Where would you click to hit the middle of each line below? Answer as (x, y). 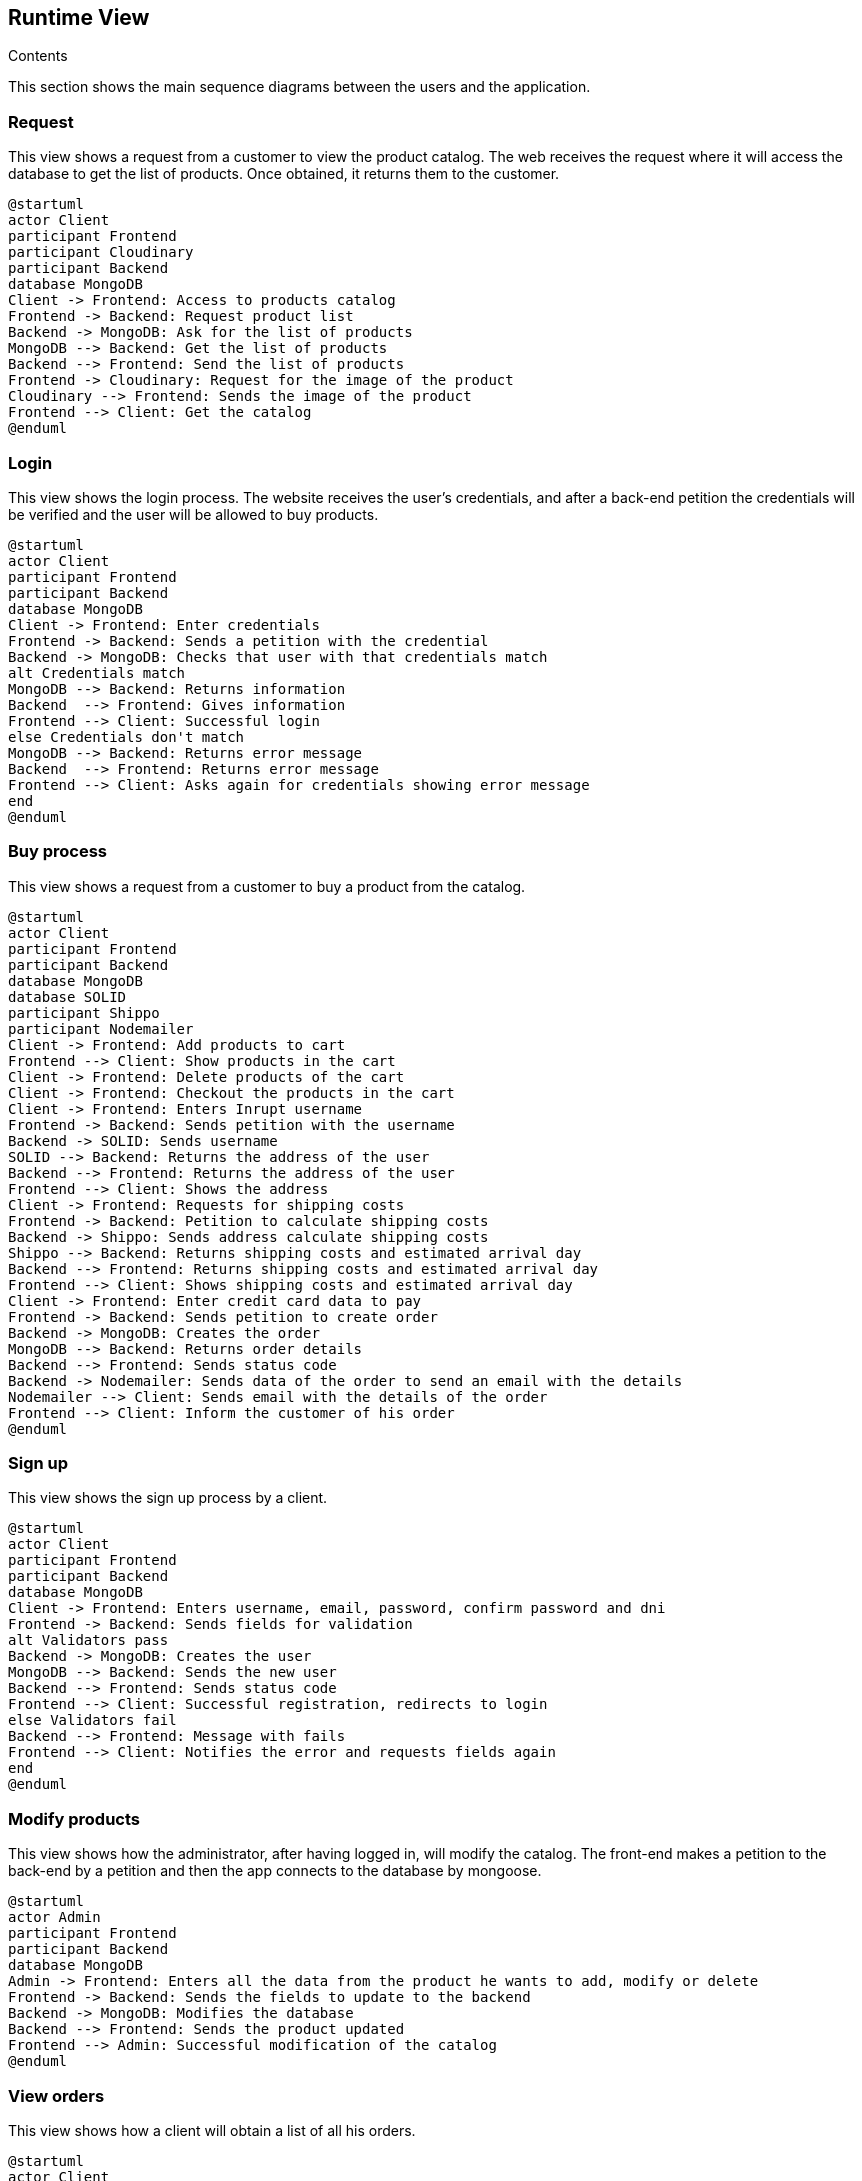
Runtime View (79, 17)
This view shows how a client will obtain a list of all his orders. (212, 2130)
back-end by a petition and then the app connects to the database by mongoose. (275, 1871)
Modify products (74, 1818)
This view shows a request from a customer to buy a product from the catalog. (267, 886)
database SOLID (67, 996)
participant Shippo (84, 1012)
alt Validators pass (88, 1640)
